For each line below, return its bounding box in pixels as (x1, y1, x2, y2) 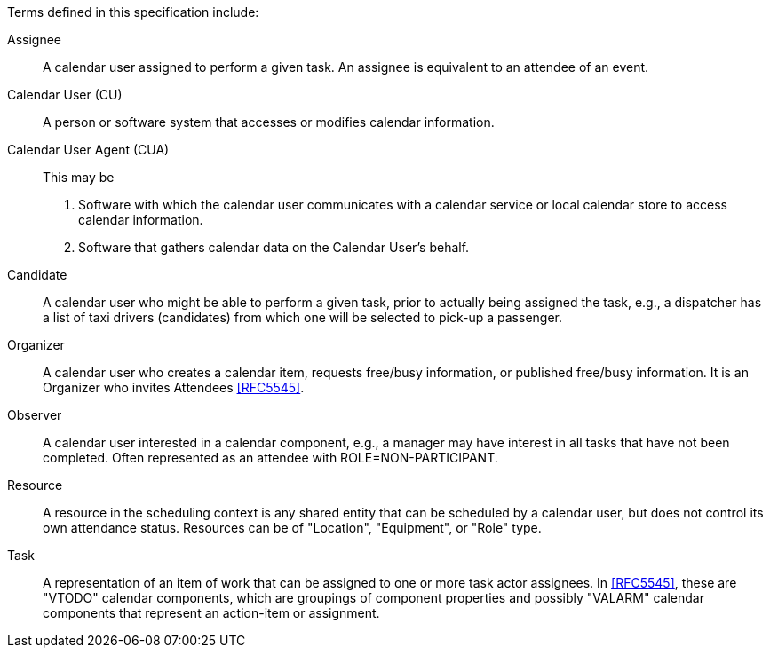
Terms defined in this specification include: (7, 4, 259, 20)
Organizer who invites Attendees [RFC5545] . (43, 380, 305, 395)
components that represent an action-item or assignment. (43, 605, 380, 620)
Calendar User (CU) (7, 87, 123, 102)
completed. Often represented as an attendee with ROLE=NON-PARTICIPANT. (43, 450, 498, 465)
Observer (7, 407, 62, 422)
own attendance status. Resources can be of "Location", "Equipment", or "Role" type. (43, 520, 542, 535)
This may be (43, 170, 115, 185)
